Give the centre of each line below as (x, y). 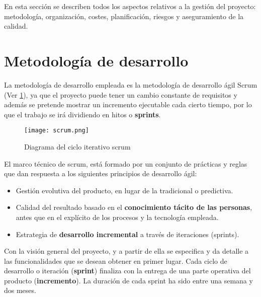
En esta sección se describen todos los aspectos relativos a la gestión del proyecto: (130, 6)
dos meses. (20, 290)
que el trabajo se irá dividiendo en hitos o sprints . (82, 114)
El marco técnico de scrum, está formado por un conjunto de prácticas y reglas (126, 163)
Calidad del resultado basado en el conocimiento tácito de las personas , (134, 207)
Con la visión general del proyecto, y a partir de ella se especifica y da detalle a (126, 251)
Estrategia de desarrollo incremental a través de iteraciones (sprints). (127, 234)
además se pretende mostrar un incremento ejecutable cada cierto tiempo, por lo (128, 104)
